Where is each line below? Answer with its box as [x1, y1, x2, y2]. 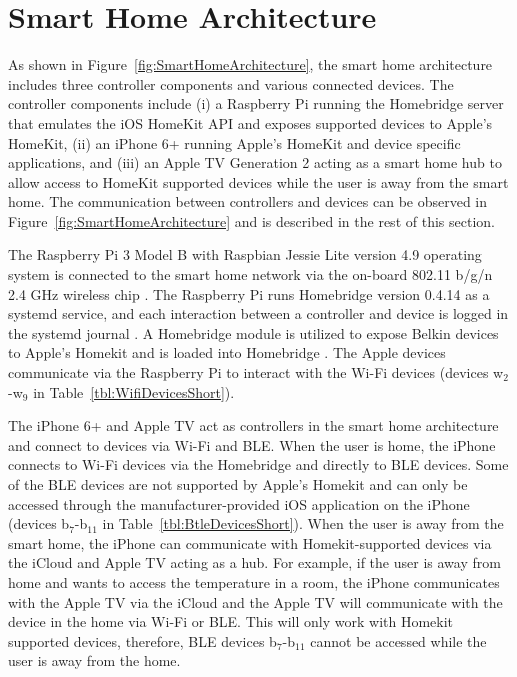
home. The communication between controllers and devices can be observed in [8, 191, 488, 212]
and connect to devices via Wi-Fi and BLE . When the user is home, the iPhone [8, 434, 496, 455]
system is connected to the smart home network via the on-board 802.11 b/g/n [8, 264, 493, 285]
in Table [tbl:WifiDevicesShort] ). [33, 381, 235, 402]
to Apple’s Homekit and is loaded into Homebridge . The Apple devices [8, 342, 446, 363]
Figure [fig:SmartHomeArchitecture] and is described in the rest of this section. [8, 210, 495, 231]
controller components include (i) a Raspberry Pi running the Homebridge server [8, 93, 504, 114]
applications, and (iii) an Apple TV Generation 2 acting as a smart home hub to [8, 152, 502, 173]
